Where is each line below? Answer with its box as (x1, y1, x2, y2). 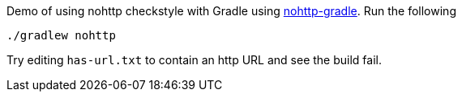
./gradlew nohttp (6, 29, 116, 42)
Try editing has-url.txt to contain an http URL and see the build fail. (6, 53, 382, 67)
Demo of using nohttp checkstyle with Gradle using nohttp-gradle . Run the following (6, 4, 456, 18)
